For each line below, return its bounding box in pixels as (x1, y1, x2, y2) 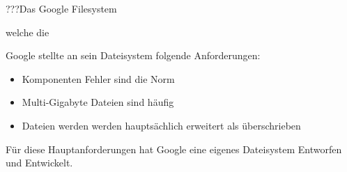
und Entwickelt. (6, 155, 73, 170)
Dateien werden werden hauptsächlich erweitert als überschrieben (22, 118, 301, 132)
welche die (6, 24, 49, 39)
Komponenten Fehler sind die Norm (22, 71, 175, 86)
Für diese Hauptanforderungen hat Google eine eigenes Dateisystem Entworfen (6, 141, 342, 156)
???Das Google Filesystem (6, 1, 117, 15)
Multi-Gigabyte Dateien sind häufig (22, 95, 174, 109)
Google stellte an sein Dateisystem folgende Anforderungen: (6, 48, 261, 63)
